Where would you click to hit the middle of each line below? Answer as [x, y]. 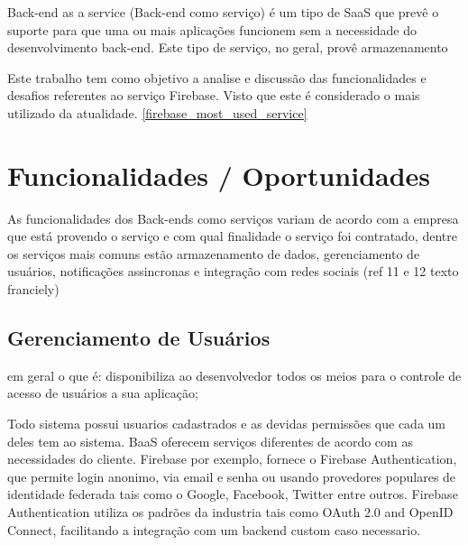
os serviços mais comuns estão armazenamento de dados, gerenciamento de [214, 253]
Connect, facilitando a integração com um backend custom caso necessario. [214, 529]
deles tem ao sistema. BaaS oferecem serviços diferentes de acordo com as [210, 441]
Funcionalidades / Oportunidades [219, 175]
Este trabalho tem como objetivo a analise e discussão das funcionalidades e [217, 77]
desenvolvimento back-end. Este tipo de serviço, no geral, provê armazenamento [228, 47]
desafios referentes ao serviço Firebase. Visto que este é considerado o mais [214, 95]
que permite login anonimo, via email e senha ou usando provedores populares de [232, 476]
